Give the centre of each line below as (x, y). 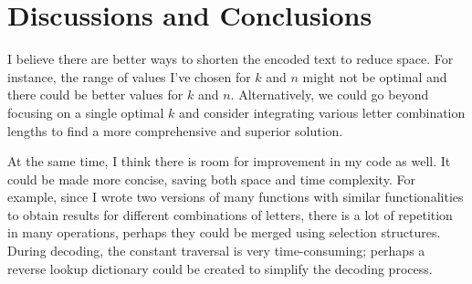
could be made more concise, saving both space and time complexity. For (211, 179)
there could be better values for (95, 95)
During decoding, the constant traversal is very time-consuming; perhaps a (216, 251)
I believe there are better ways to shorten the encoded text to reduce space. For (231, 59)
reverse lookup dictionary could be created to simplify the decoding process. (220, 268)
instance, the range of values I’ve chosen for (129, 76)
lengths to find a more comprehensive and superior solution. (175, 130)
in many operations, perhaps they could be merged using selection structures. (224, 232)
